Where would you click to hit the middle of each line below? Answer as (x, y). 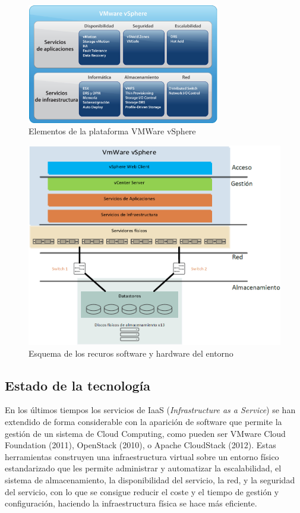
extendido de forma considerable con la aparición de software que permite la (143, 422)
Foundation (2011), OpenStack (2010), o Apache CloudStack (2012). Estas (140, 445)
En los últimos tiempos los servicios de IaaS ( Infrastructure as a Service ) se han (150, 410)
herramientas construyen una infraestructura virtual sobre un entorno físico (142, 456)
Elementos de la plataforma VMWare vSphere (112, 131)
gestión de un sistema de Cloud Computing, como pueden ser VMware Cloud (145, 433)
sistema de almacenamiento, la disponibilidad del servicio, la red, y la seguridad (150, 479)
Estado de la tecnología (78, 385)
